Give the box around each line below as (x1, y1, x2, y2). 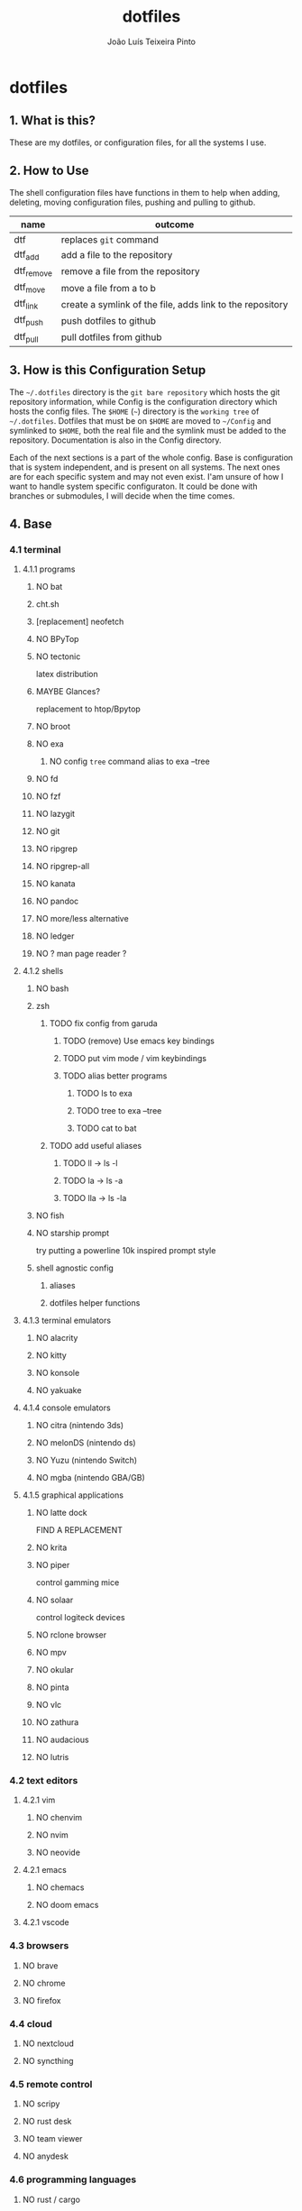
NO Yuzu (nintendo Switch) (35, 1454, 138, 1466)
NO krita (35, 1542, 68, 1553)
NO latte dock (35, 1508, 87, 1518)
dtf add (14, 248, 40, 262)
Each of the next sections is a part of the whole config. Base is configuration (9, 452, 294, 463)
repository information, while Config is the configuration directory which (9, 396, 278, 407)
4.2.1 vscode (22, 1917, 69, 1928)
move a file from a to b (60, 281, 156, 294)
